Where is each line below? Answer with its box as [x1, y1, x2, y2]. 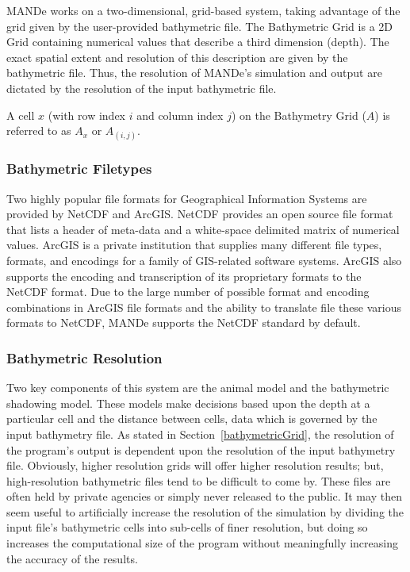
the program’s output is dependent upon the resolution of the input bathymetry [6, 441, 396, 458]
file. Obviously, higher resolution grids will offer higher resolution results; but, [6, 457, 384, 474]
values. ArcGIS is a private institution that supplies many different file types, [6, 236, 382, 253]
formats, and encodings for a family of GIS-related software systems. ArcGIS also [6, 251, 402, 268]
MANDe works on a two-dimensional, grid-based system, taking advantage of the [6, 2, 400, 18]
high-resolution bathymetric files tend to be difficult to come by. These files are [6, 472, 391, 489]
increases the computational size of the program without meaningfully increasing [6, 535, 398, 551]
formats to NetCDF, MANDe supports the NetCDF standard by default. [6, 314, 361, 331]
